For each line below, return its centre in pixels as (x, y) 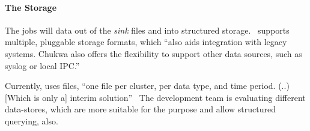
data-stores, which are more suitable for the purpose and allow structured (140, 109)
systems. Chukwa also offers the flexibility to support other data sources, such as (153, 53)
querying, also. (32, 120)
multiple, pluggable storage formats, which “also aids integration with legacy (146, 42)
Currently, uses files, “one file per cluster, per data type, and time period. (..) (147, 86)
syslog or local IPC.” (42, 65)
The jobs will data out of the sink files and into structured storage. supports (147, 30)
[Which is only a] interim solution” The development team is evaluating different (155, 97)
